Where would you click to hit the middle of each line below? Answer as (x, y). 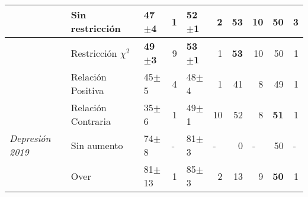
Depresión (30, 138)
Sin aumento (97, 145)
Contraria (91, 121)
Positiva (87, 90)
